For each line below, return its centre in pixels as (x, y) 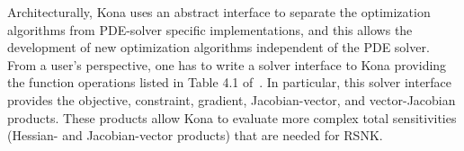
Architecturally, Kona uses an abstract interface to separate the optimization (219, 12)
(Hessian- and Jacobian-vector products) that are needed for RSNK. (195, 135)
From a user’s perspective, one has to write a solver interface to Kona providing (227, 64)
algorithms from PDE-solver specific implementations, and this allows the (210, 29)
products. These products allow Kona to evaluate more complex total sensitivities (232, 117)
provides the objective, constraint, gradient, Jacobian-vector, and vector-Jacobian (232, 99)
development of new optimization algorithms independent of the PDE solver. (219, 47)
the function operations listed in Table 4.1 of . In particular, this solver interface (230, 82)
